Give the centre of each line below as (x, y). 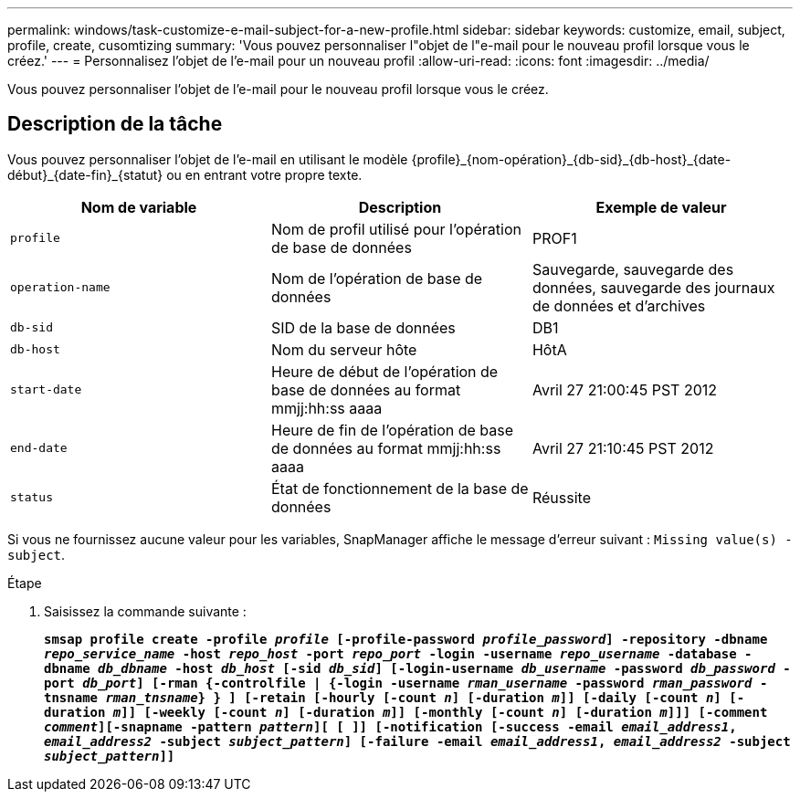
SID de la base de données (363, 327)
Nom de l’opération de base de (377, 278)
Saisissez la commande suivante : (145, 611)
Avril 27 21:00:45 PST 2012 (625, 389)
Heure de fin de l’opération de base (392, 430)
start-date (46, 390)
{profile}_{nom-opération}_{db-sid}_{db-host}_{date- (571, 159)
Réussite (561, 497)
